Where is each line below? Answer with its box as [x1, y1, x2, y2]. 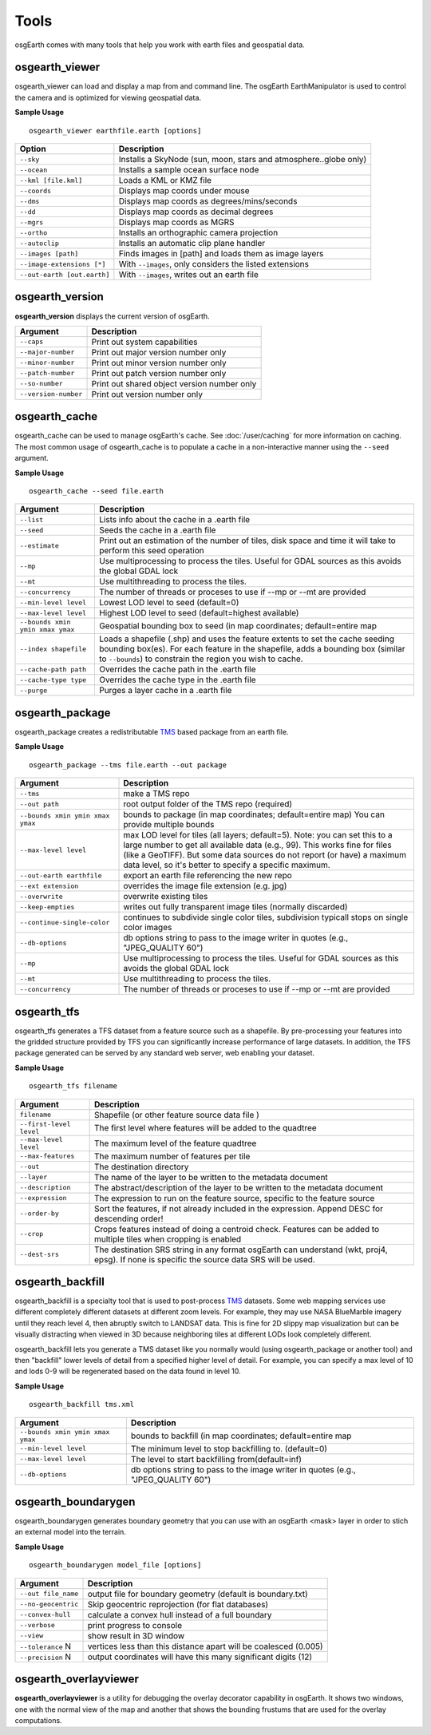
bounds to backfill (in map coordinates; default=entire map [130, 1430, 352, 1441]
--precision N [19, 1651, 72, 1662]
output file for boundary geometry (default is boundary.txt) [87, 1588, 309, 1599]
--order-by [19, 1210, 60, 1218]
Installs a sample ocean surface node [118, 164, 259, 176]
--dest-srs [19, 1250, 60, 1259]
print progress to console [87, 1619, 183, 1630]
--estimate [19, 541, 60, 550]
